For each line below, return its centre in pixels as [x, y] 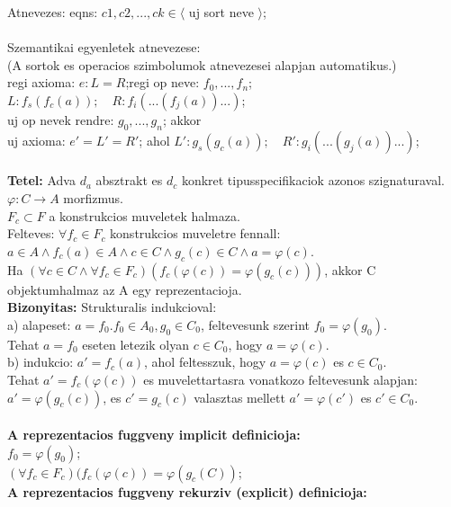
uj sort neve [221, 12]
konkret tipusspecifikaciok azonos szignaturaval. [313, 180]
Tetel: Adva [41, 180]
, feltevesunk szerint [255, 324]
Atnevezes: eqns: [53, 12]
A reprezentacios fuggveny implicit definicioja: [154, 435]
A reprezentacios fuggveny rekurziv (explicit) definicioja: [187, 491]
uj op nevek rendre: [61, 119]
